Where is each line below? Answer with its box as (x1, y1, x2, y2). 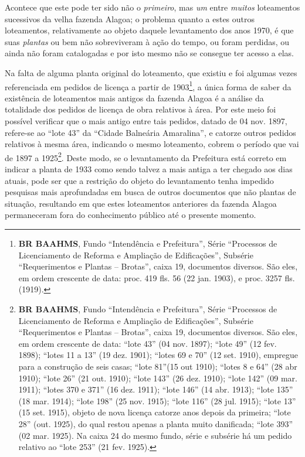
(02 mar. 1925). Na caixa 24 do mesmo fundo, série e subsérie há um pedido (18, 429, 292, 441)
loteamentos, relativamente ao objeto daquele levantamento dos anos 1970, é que (5, 24, 294, 36)
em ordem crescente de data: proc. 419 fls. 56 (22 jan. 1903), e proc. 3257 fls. (18, 271, 295, 284)
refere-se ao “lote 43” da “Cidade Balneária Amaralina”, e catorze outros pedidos (5, 126, 296, 138)
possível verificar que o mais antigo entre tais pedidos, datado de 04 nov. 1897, (5, 115, 287, 127)
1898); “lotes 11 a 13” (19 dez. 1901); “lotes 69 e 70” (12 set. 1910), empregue (18, 349, 298, 361)
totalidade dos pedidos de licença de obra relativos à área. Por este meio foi (5, 103, 276, 115)
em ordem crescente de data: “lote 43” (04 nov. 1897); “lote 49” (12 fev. (18, 337, 277, 349)
